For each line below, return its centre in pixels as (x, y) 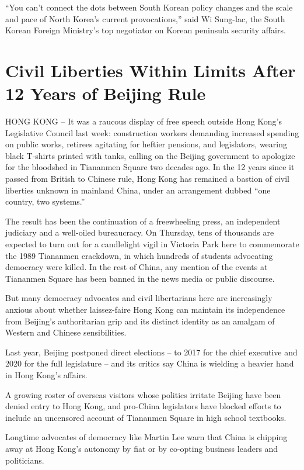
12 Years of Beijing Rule (106, 93)
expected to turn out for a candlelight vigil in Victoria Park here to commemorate (152, 244)
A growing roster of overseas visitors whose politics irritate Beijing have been (143, 394)
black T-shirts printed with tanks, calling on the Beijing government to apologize (150, 155)
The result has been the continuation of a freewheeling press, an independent (143, 221)
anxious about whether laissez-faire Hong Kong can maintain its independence (145, 309)
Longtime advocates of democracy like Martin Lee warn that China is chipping (146, 437)
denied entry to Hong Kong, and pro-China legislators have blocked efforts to (143, 406)
